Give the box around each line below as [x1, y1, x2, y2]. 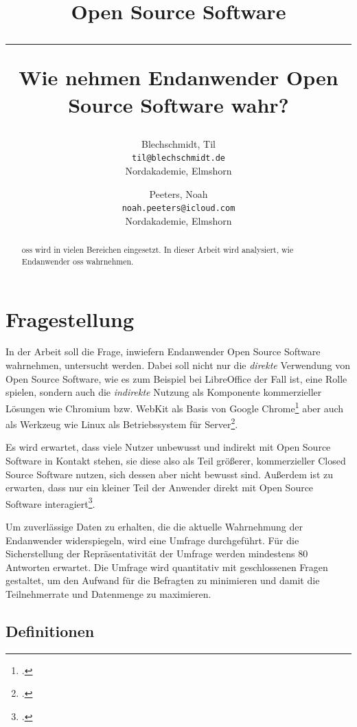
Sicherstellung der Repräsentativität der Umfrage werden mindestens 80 [5, 546, 308, 561]
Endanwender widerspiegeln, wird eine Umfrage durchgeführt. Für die [5, 533, 299, 547]
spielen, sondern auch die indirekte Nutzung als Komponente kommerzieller [5, 385, 322, 399]
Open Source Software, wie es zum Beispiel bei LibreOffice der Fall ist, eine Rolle [5, 371, 347, 385]
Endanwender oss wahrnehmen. [21, 255, 134, 267]
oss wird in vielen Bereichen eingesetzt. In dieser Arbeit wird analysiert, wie [21, 244, 294, 256]
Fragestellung [5, 304, 135, 333]
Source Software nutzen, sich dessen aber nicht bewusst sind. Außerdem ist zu [5, 467, 334, 481]
